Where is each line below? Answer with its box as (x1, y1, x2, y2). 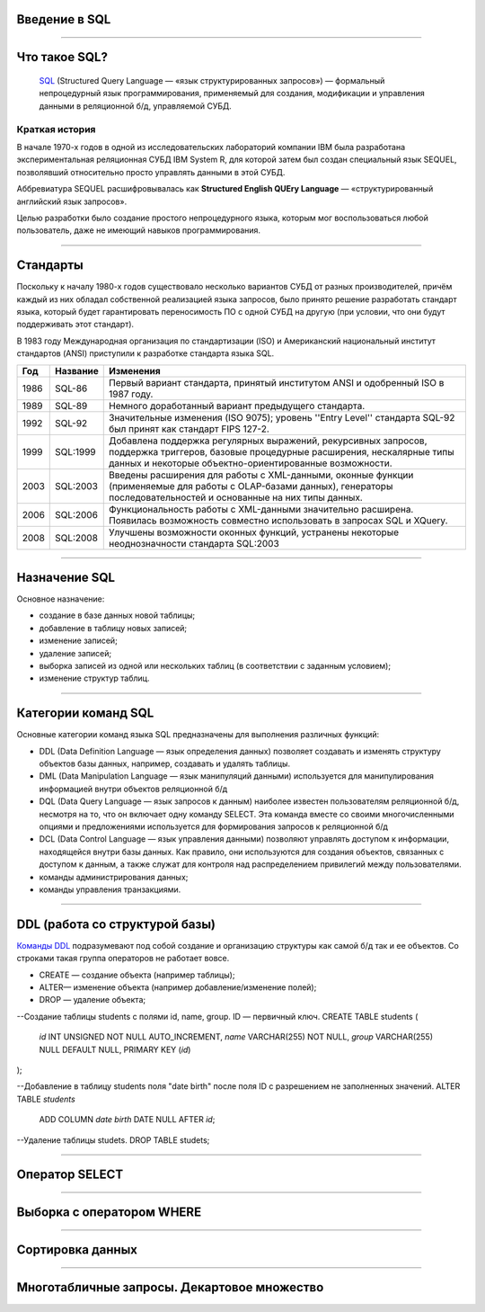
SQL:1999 (55, 445, 96, 458)
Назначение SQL (16, 569, 116, 585)
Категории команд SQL (16, 706, 154, 721)
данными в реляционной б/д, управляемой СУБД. (39, 100, 233, 112)
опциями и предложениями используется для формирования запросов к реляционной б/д (39, 821, 388, 832)
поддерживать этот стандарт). (16, 319, 135, 330)
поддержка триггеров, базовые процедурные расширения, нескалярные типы (109, 445, 454, 458)
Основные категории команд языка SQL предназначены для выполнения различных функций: (16, 729, 380, 740)
